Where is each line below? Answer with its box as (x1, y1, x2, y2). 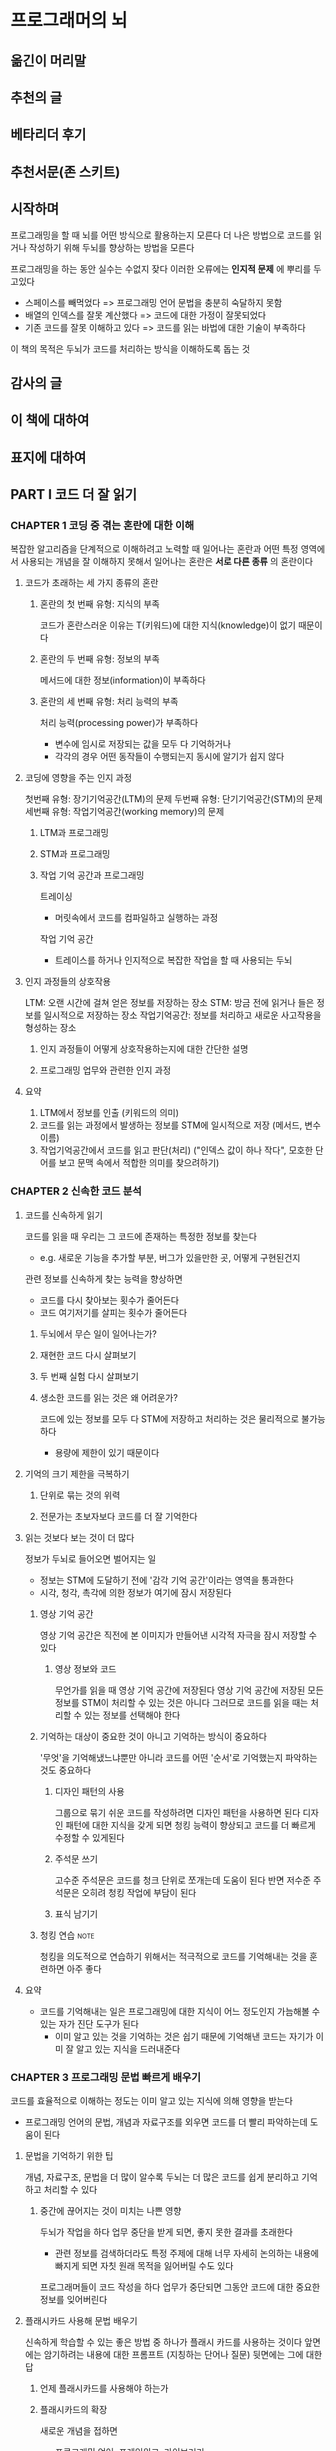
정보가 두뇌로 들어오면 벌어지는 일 (24, 1552, 157, 1565)
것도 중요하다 (39, 1764, 92, 1776)
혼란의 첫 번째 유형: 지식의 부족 (39, 598, 160, 610)
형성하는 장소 (24, 1022, 77, 1034)
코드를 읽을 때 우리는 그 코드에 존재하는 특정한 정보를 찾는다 (24, 1230, 258, 1242)
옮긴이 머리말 (10, 52, 87, 69)
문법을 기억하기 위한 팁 (24, 2150, 114, 2162)
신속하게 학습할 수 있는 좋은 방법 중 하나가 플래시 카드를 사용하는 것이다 (24, 2336, 303, 2348)
